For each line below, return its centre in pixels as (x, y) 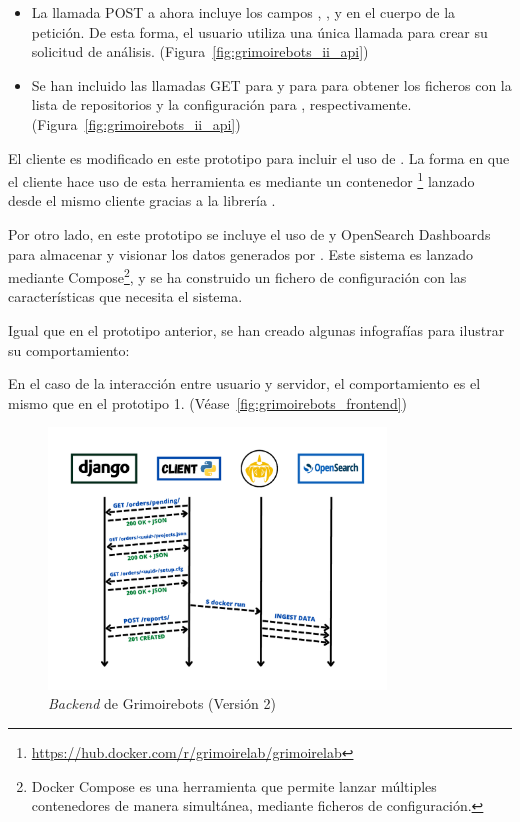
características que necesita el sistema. (125, 296)
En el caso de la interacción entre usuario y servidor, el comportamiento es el (244, 383)
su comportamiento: (69, 349)
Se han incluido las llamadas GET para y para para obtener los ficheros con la (271, 84)
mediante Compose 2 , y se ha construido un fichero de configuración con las (237, 275)
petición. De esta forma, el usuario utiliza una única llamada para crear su (259, 31)
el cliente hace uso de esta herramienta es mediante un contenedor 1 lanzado (241, 179)
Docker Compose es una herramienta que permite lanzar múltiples (234, 785)
